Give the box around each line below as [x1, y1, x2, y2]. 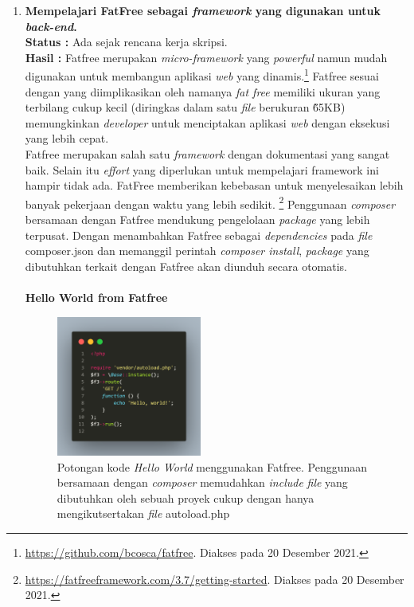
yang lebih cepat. [25, 130, 109, 147]
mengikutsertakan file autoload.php [57, 505, 230, 522]
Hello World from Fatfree [25, 289, 168, 305]
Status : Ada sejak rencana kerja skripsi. [25, 33, 228, 50]
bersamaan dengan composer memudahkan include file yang [57, 474, 348, 491]
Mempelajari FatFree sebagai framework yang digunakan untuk [25, 2, 381, 18]
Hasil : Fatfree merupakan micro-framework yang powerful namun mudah [25, 49, 388, 65]
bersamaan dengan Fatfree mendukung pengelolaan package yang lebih [25, 211, 370, 228]
